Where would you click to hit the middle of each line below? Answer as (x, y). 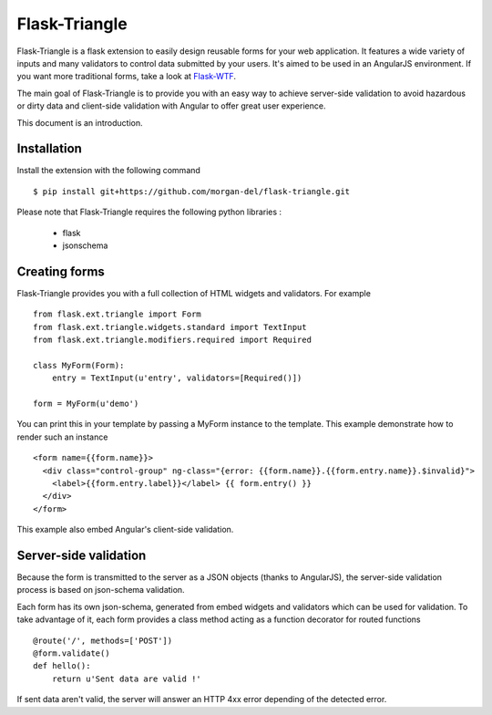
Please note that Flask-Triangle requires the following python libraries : (149, 212)
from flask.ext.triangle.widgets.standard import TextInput (170, 327)
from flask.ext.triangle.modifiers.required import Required (172, 340)
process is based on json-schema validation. (101, 590)
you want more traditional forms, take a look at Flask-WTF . (127, 77)
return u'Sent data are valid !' (127, 679)
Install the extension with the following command (108, 171)
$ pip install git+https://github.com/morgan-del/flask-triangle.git (192, 191)
